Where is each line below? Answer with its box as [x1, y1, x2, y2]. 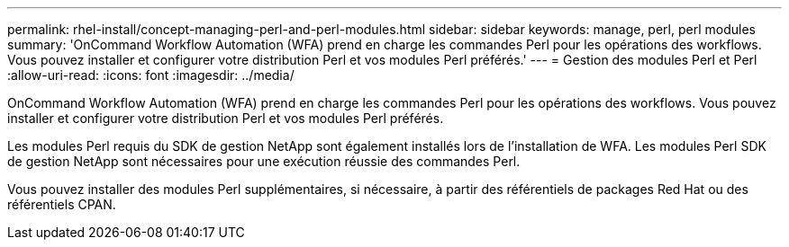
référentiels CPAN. [7, 197, 116, 212]
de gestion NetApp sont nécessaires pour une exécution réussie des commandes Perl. [7, 154, 521, 169]
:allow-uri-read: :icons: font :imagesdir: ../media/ [7, 67, 295, 83]
